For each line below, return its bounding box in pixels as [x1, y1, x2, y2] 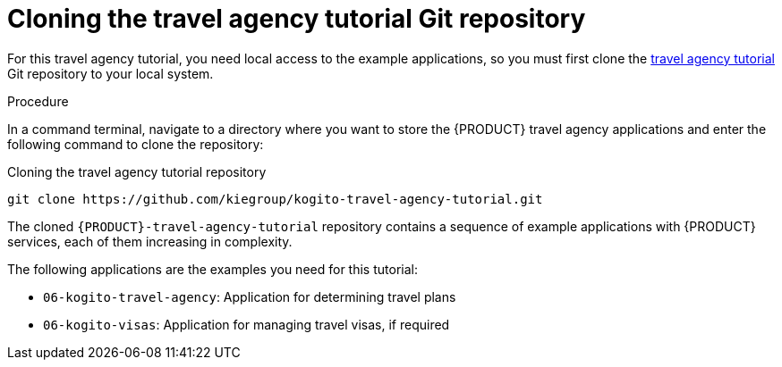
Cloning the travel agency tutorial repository [7, 163, 267, 179]
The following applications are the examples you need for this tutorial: [7, 261, 418, 277]
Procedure [7, 93, 69, 109]
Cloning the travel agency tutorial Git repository [7, 4, 586, 34]
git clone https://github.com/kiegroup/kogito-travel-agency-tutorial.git [7, 191, 543, 206]
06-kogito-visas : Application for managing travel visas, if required [43, 316, 450, 332]
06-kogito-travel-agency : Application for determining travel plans [43, 288, 456, 304]
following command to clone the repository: [7, 136, 264, 152]
